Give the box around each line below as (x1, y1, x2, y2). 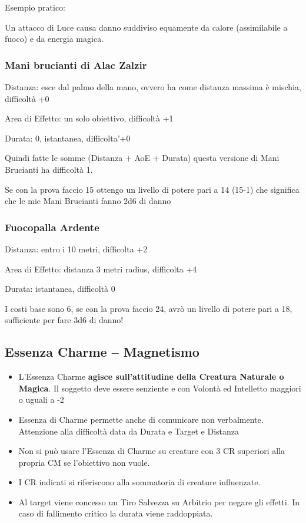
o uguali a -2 (18, 393, 64, 406)
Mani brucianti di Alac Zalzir (5, 57, 147, 72)
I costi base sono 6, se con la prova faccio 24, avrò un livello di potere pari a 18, (5, 302, 292, 314)
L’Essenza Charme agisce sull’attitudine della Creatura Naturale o (18, 370, 284, 383)
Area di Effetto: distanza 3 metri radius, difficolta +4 (5, 262, 197, 275)
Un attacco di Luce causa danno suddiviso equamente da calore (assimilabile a (5, 21, 288, 33)
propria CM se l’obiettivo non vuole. (18, 456, 150, 468)
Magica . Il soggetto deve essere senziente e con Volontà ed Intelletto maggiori (18, 381, 301, 394)
